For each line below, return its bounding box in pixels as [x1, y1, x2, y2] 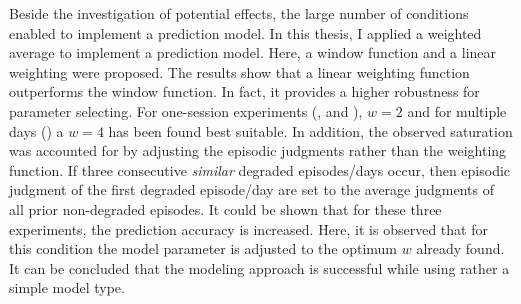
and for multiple [407, 100, 507, 121]
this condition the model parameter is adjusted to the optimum [9, 238, 398, 259]
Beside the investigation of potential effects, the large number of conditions [9, 3, 469, 23]
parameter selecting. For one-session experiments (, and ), [9, 100, 363, 121]
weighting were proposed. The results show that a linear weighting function [9, 61, 470, 82]
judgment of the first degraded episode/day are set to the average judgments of [9, 179, 495, 200]
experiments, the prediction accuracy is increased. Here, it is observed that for [9, 218, 488, 239]
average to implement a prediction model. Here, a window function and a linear [9, 42, 497, 63]
